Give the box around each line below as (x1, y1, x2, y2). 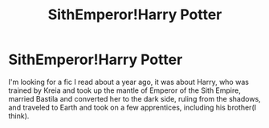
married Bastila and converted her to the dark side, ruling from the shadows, (8, 94, 261, 103)
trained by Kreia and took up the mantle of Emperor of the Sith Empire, (8, 86, 241, 95)
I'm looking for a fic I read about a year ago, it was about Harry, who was (8, 77, 249, 86)
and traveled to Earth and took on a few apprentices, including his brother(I (8, 102, 257, 112)
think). (8, 110, 30, 121)
